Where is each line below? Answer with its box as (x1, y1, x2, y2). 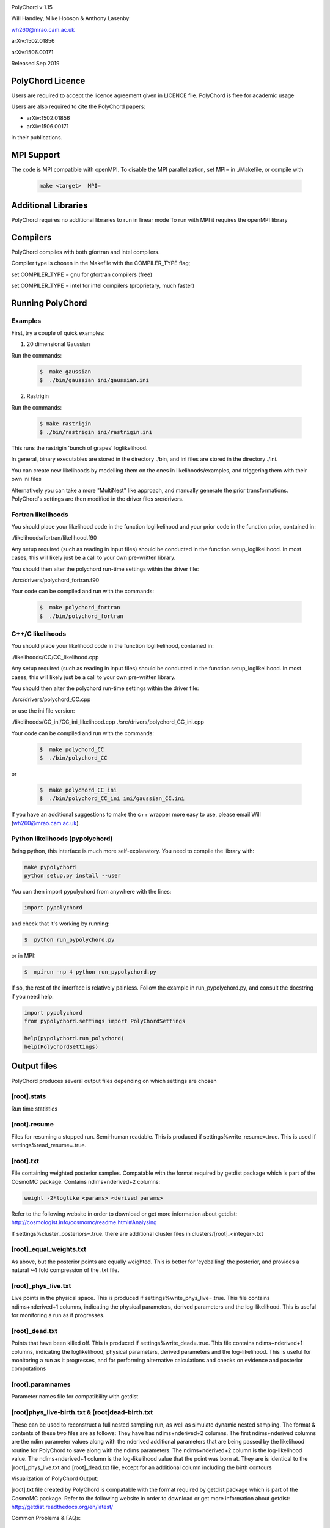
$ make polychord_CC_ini (39, 786, 117, 793)
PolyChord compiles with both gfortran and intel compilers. (11, 248, 160, 255)
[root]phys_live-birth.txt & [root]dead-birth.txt (11, 1408, 153, 1417)
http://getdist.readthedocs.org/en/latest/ (11, 1504, 114, 1511)
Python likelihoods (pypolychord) (11, 834, 113, 843)
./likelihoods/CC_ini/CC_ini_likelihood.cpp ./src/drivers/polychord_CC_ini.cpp (11, 718, 205, 725)
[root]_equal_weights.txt (11, 1245, 87, 1254)
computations (11, 1365, 46, 1372)
